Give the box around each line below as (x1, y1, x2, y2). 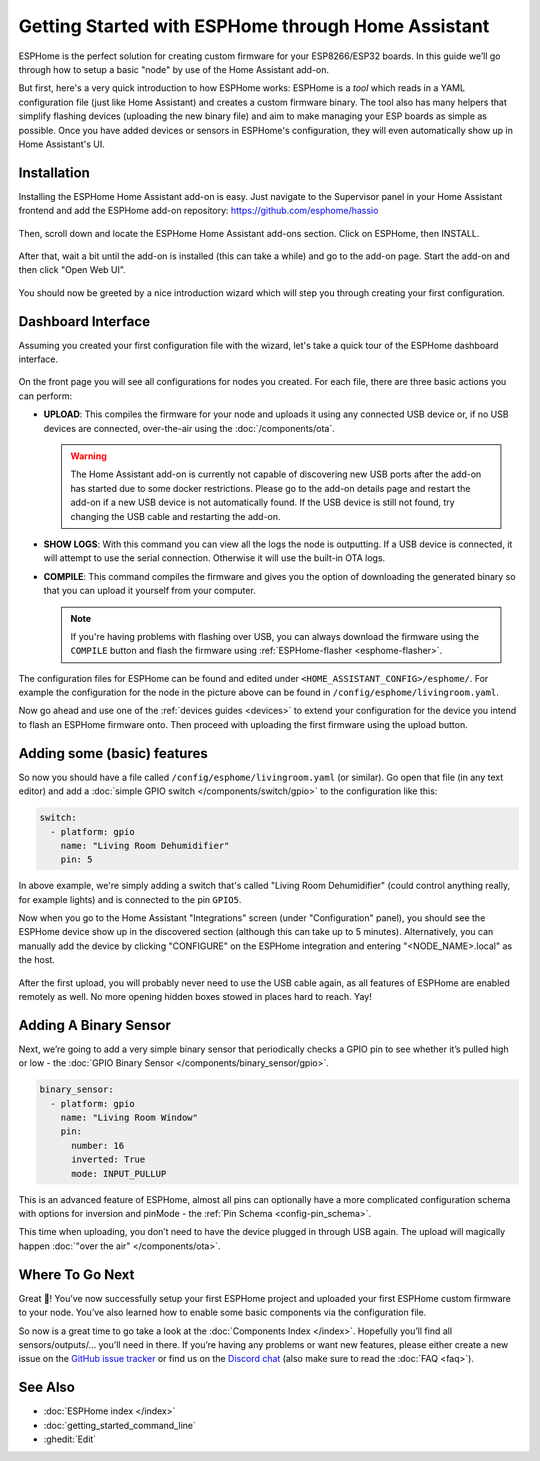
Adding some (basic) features (18, 745, 209, 762)
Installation (18, 164, 90, 181)
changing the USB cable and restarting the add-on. (70, 510, 281, 522)
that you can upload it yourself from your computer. (43, 585, 257, 597)
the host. (18, 954, 55, 966)
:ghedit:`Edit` (43, 1433, 97, 1445)
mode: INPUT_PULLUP (71, 1168, 167, 1179)
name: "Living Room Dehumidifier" (60, 840, 230, 851)
